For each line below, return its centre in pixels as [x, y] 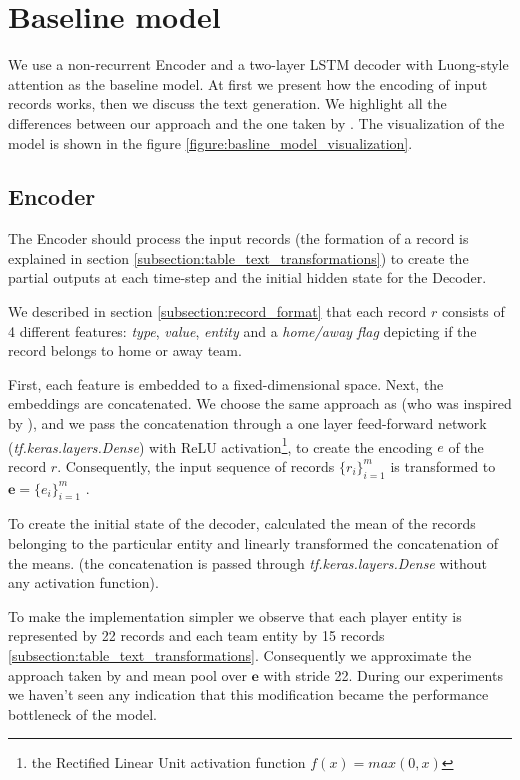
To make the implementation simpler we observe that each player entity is [235, 615]
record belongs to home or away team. [125, 350]
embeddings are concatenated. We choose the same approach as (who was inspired [260, 403]
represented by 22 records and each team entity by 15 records [196, 635]
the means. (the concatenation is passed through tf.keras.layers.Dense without [247, 562]
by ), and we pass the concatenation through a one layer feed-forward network [247, 423]
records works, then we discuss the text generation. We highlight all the [227, 103]
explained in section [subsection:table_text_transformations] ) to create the [238, 257]
